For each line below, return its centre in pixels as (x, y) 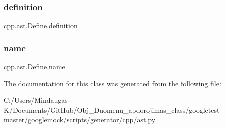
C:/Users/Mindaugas (36, 100)
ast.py (146, 119)
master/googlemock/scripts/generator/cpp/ (71, 119)
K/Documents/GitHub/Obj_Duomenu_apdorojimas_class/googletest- (113, 109)
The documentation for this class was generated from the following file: (113, 83)
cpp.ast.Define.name (35, 66)
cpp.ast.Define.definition (41, 26)
